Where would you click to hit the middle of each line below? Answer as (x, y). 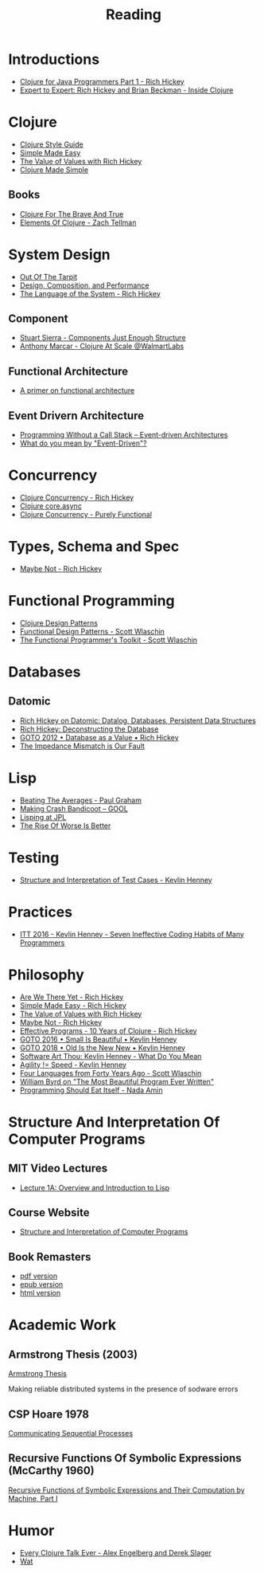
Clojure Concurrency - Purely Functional (86, 514)
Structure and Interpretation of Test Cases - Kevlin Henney (116, 880)
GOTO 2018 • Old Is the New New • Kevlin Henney (102, 1047)
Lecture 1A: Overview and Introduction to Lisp (94, 1187)
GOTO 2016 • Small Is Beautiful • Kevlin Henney (98, 1039)
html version (40, 1293)
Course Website (49, 1213)
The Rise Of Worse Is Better (65, 826)
